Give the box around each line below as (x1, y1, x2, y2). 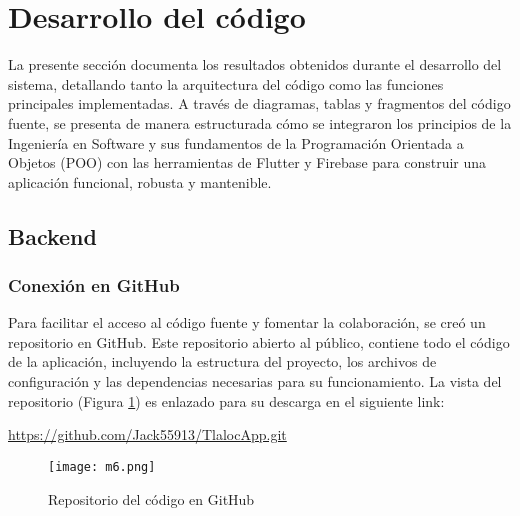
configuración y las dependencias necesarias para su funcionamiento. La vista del (8, 371, 502, 392)
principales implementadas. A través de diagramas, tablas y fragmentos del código (8, 93, 511, 114)
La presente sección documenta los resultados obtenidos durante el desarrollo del (8, 54, 502, 75)
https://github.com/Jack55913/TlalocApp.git (8, 424, 287, 445)
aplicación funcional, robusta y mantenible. (8, 171, 272, 192)
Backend (8, 220, 97, 251)
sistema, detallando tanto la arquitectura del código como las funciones (8, 73, 444, 94)
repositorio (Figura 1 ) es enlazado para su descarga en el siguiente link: (8, 390, 445, 411)
